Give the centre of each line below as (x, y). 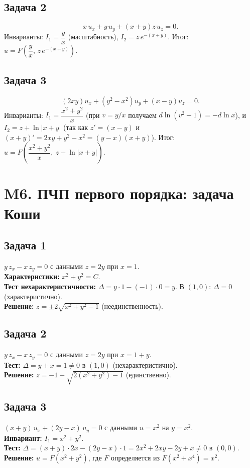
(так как (76, 127)
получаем (142, 115)
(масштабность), (93, 37)
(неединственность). (132, 306)
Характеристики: (32, 276)
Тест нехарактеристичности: (50, 286)
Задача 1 (25, 245)
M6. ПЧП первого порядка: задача (119, 193)
